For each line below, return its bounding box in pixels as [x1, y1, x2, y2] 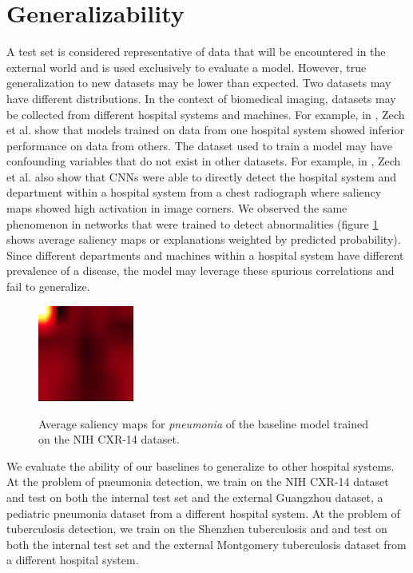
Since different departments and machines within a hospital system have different [6, 246, 404, 263]
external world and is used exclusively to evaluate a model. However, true [6, 58, 367, 75]
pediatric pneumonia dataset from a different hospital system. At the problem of [6, 504, 400, 521]
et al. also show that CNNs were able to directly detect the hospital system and [6, 168, 397, 185]
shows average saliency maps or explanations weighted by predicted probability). [6, 231, 401, 248]
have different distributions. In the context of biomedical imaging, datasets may [6, 90, 396, 106]
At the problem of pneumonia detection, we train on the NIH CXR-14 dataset [6, 473, 389, 490]
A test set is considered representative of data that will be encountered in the [6, 43, 386, 60]
